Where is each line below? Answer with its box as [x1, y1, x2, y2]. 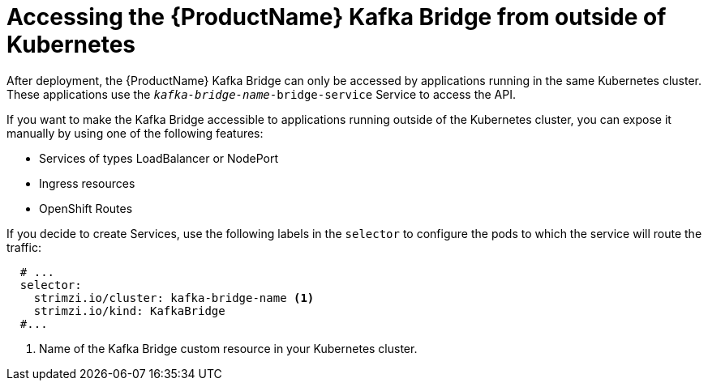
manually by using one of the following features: [6, 125, 264, 140]
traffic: [6, 240, 41, 254]
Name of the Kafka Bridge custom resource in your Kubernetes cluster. [39, 341, 418, 355]
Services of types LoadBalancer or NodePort [39, 151, 279, 165]
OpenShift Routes [39, 201, 133, 215]
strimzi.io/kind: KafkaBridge [33, 304, 225, 317]
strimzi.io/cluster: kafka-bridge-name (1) [33, 291, 315, 304]
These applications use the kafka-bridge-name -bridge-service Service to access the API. [6, 87, 516, 101]
